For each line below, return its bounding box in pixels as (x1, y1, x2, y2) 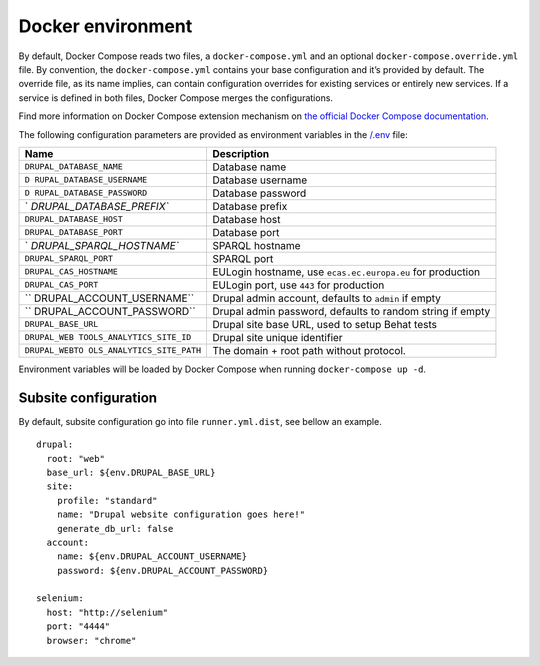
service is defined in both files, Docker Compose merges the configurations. (18, 91, 334, 104)
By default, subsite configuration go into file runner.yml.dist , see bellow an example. (18, 415, 382, 427)
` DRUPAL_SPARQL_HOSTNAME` (24, 238, 180, 252)
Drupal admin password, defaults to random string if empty (211, 304, 491, 318)
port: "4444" (46, 621, 111, 632)
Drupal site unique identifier (211, 330, 344, 344)
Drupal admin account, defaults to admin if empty (211, 291, 442, 305)
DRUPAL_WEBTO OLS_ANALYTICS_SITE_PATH (24, 345, 202, 356)
